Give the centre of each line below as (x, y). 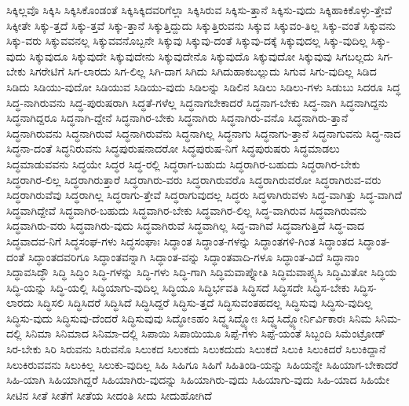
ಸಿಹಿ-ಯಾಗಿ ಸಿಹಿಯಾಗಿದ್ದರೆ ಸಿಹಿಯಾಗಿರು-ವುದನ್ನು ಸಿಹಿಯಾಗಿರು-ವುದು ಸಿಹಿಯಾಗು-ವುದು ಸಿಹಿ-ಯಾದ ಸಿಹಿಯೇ (198, 380)
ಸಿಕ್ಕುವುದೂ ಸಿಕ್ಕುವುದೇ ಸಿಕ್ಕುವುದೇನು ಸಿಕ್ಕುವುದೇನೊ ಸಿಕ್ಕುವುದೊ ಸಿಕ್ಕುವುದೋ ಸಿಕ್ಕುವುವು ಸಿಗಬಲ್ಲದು (202, 55)
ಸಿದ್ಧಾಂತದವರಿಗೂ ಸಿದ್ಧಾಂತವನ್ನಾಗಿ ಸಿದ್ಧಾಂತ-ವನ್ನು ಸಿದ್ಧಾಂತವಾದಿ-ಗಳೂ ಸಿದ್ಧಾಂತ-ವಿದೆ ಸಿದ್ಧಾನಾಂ (194, 256)
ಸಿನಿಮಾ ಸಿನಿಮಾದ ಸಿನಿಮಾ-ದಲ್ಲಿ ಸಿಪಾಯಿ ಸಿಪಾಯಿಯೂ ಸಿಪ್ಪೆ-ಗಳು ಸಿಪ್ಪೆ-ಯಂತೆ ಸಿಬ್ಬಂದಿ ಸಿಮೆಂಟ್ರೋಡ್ (206, 333)
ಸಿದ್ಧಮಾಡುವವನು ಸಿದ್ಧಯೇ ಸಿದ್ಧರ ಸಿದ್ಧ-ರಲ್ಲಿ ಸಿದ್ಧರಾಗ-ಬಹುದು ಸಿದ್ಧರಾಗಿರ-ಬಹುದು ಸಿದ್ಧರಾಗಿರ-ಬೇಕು (183, 163)
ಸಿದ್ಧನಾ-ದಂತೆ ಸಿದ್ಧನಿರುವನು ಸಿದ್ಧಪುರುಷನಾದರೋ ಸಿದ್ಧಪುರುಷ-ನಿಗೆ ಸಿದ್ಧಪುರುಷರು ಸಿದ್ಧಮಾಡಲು (173, 148)
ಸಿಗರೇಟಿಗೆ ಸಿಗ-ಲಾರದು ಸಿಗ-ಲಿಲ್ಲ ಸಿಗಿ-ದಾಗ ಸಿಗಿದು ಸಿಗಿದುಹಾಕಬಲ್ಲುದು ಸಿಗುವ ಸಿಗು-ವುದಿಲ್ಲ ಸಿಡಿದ (203, 71)
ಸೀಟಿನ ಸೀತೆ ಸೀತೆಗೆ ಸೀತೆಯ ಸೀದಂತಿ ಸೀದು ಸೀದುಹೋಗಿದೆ (109, 395)
